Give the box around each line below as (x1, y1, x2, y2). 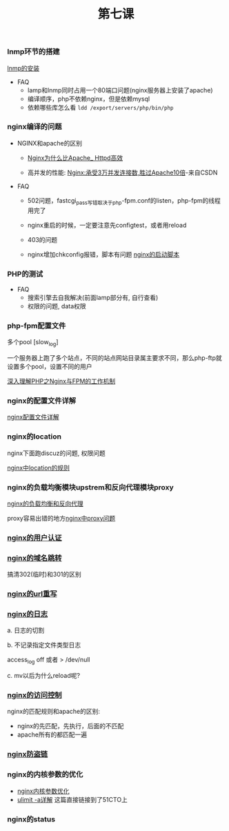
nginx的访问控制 (7, 690, 62, 700)
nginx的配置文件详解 (7, 396, 77, 406)
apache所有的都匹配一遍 (17, 730, 88, 739)
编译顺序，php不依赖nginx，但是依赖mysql (27, 94, 150, 103)
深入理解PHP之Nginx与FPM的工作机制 (7, 377, 116, 386)
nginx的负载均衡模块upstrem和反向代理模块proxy (7, 482, 174, 492)
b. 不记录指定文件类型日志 (7, 641, 81, 649)
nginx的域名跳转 (7, 553, 62, 563)
